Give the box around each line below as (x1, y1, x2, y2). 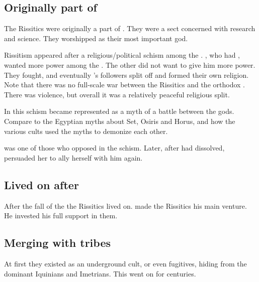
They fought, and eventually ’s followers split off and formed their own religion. (4, 69, 249, 80)
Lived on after (4, 177, 79, 192)
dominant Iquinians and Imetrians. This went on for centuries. (4, 268, 196, 278)
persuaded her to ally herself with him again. (4, 152, 143, 163)
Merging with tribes (4, 235, 111, 250)
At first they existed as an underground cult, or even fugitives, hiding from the (4, 258, 247, 268)
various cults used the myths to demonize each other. (4, 125, 168, 136)
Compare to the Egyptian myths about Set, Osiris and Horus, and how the (4, 115, 235, 126)
